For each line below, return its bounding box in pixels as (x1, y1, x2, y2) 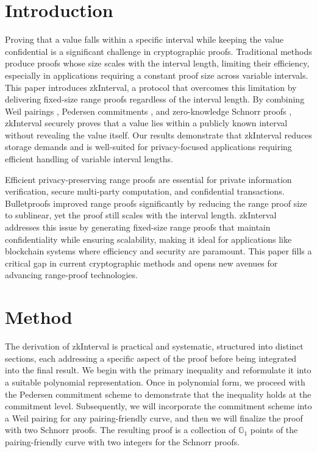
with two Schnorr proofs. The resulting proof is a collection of (5, 423, 236, 436)
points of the (250, 423, 298, 436)
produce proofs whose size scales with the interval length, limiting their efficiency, (5, 57, 310, 70)
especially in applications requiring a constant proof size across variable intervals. (5, 68, 308, 81)
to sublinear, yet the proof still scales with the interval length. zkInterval (5, 209, 277, 221)
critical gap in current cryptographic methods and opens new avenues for (5, 256, 278, 269)
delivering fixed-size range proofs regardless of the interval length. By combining (5, 93, 305, 106)
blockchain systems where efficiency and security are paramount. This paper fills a (5, 245, 312, 257)
